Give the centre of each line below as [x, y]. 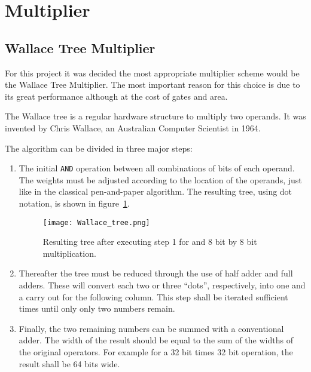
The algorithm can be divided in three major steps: [99, 148]
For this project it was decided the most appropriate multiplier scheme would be [152, 73]
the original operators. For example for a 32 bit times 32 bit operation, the [156, 351]
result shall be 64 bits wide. [69, 363]
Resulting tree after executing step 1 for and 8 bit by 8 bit [150, 242]
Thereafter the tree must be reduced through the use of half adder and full [156, 273]
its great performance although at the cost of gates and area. [116, 96]
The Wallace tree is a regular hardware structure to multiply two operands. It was [155, 116]
